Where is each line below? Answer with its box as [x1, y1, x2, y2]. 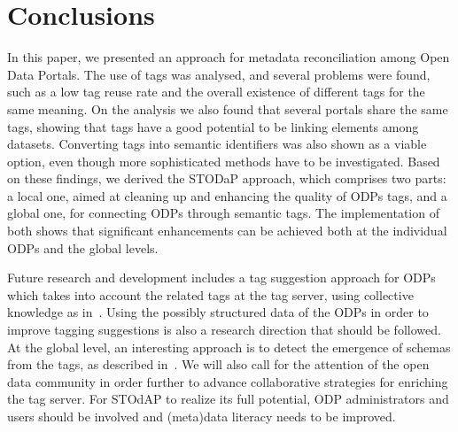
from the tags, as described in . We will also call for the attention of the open [7, 355, 430, 374]
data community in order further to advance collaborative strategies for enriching [7, 372, 448, 390]
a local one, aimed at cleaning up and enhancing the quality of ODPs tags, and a [7, 186, 447, 204]
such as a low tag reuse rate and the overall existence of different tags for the [7, 82, 425, 101]
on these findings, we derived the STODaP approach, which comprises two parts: [7, 169, 446, 188]
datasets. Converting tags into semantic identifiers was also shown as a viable [7, 135, 427, 153]
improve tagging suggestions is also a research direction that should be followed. [7, 320, 441, 339]
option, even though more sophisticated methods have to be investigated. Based [7, 151, 440, 170]
